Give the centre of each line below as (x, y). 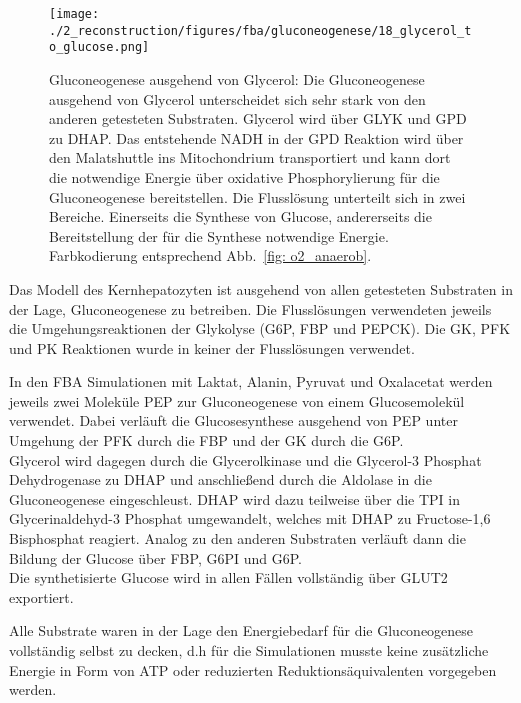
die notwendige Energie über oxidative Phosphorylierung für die (244, 176)
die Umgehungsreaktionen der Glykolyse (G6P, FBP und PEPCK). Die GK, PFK (260, 328)
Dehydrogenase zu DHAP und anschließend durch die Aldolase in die (220, 479)
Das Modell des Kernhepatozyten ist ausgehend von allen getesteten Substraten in (261, 288)
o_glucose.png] (99, 47)
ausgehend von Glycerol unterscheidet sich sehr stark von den (237, 98)
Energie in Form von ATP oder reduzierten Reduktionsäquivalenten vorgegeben (253, 669)
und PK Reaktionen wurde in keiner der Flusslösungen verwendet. (212, 347)
